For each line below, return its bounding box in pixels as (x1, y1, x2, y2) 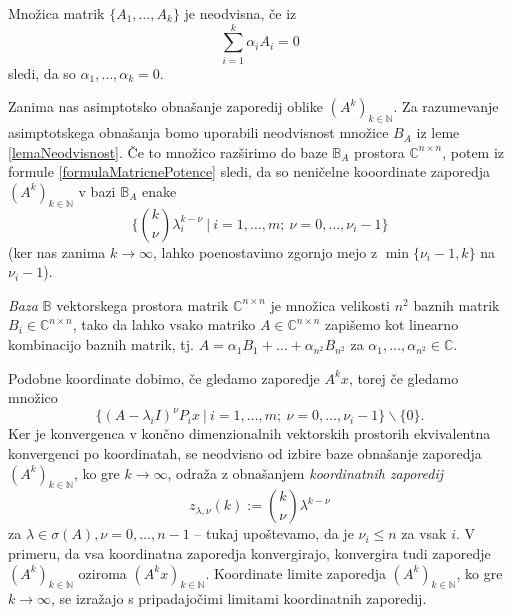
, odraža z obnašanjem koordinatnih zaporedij (167, 462, 444, 483)
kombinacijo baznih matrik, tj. (8, 334, 194, 355)
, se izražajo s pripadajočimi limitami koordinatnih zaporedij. (51, 588, 427, 609)
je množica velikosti (270, 294, 391, 315)
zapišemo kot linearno (325, 314, 459, 335)
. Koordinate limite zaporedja (205, 562, 386, 583)
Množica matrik (8, 3, 105, 23)
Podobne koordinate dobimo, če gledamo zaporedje (8, 367, 320, 388)
